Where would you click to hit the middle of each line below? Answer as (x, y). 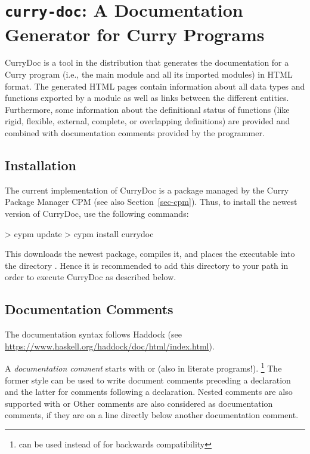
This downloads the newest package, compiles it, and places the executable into (150, 254)
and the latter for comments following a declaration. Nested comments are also (149, 392)
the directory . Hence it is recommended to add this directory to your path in (147, 265)
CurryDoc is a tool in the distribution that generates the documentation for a (147, 62)
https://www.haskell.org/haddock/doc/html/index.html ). (110, 346)
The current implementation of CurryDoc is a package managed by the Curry (147, 190)
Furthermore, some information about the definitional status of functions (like (147, 109)
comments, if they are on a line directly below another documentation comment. (152, 415)
